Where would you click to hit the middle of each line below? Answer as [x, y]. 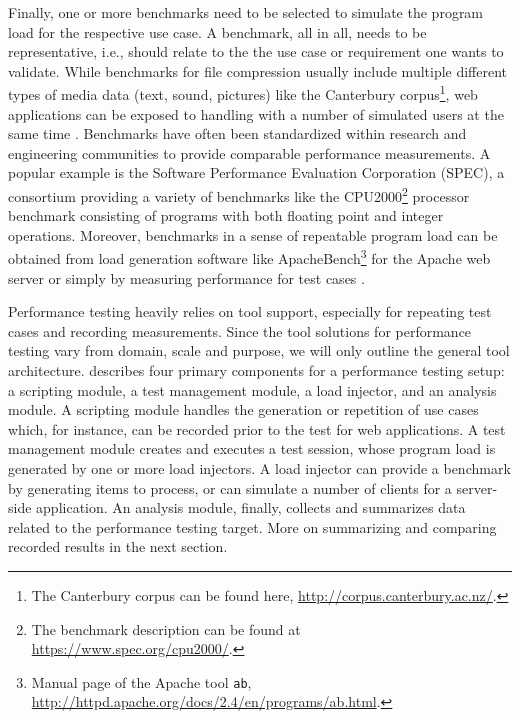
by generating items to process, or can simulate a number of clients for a [230, 487]
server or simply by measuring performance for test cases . [186, 277]
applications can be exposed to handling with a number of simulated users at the [256, 113]
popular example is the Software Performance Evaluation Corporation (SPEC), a [256, 172]
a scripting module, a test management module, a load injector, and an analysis [252, 389]
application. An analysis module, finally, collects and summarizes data [251, 507]
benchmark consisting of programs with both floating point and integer [226, 215]
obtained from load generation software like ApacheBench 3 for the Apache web [249, 257]
